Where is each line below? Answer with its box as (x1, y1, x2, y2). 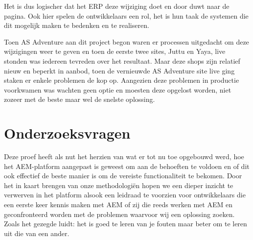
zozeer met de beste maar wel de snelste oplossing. (4, 94, 155, 104)
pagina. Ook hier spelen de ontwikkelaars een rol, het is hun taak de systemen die (4, 10, 249, 21)
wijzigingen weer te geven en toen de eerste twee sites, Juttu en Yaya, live (4, 46, 226, 56)
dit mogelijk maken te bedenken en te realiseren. (4, 20, 149, 30)
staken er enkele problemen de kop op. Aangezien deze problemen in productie (4, 75, 239, 85)
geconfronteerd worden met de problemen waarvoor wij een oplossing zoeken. (4, 209, 235, 219)
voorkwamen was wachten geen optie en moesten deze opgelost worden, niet (4, 84, 231, 95)
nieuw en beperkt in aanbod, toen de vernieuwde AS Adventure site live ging (4, 65, 235, 75)
